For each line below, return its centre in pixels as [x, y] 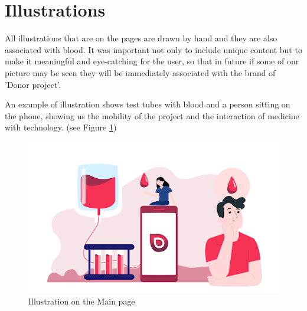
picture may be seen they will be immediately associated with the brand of [140, 72]
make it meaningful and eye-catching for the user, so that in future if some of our [152, 61]
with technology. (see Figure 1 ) [61, 127]
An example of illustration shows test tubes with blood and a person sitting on [148, 104]
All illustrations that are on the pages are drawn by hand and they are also [141, 38]
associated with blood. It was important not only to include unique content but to [153, 49]
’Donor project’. [33, 84]
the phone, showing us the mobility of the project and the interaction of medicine [152, 115]
